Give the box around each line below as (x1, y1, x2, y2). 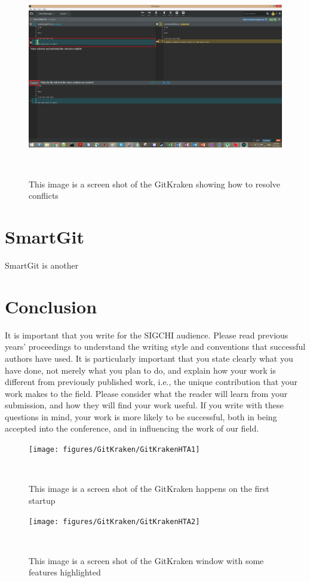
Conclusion (5, 294, 97, 318)
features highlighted (29, 566, 101, 578)
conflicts (29, 189, 59, 202)
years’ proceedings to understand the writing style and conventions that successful (5, 340, 306, 353)
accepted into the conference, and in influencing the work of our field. (5, 422, 259, 435)
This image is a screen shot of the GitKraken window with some (29, 554, 264, 566)
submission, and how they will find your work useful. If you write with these (5, 399, 284, 411)
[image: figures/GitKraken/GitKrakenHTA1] (29, 445, 200, 454)
